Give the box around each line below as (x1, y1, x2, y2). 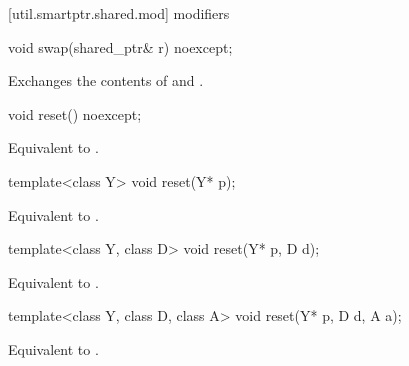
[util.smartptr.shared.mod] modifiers (8, 3, 230, 23)
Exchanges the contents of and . (8, 70, 204, 91)
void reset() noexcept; (8, 103, 142, 124)
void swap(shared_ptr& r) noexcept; (8, 36, 233, 57)
